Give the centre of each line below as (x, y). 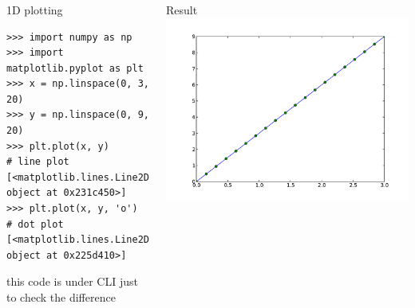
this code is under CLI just (72, 281)
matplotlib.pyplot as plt (75, 68)
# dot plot (35, 224)
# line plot (38, 162)
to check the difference (61, 297)
